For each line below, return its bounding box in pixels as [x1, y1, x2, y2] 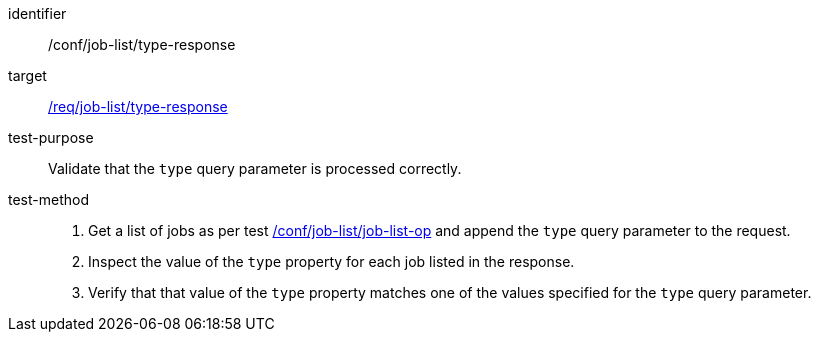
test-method [8, 191, 89, 208]
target [8, 67, 47, 84]
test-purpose [8, 129, 94, 146]
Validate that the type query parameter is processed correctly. [48, 160, 462, 177]
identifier [8, 5, 67, 22]
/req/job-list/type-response [48, 98, 228, 115]
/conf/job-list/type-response [48, 36, 236, 53]
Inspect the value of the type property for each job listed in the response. [88, 253, 575, 270]
